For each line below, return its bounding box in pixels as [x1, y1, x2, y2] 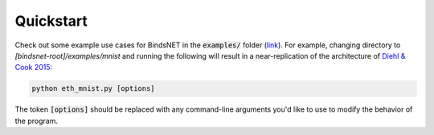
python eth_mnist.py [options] [31, 84, 156, 93]
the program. [14, 116, 58, 125]
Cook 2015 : [14, 63, 53, 72]
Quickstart [14, 12, 88, 30]
